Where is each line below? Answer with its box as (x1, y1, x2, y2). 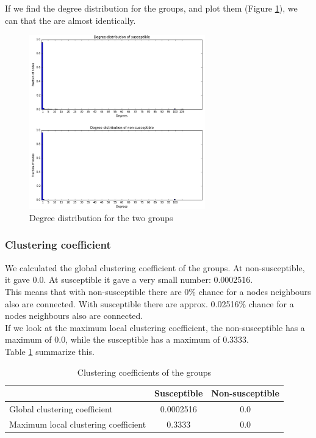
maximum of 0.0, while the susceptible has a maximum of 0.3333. (5, 333, 249, 346)
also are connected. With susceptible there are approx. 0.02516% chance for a (5, 297, 294, 310)
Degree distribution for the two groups (29, 211, 173, 224)
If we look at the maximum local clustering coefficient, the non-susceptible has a (5, 321, 305, 334)
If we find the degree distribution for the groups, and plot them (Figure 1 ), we (5, 2, 298, 14)
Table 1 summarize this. (5, 345, 95, 357)
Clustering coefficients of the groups (77, 365, 212, 378)
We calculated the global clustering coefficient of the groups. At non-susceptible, (5, 261, 305, 274)
